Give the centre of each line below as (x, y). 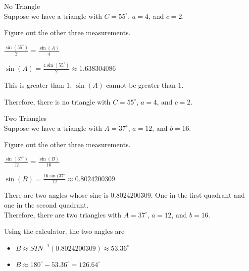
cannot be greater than (141, 85)
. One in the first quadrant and (198, 195)
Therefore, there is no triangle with (57, 101)
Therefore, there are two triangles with (63, 214)
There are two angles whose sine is (56, 195)
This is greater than (34, 85)
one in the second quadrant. (46, 204)
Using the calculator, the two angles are (64, 231)
